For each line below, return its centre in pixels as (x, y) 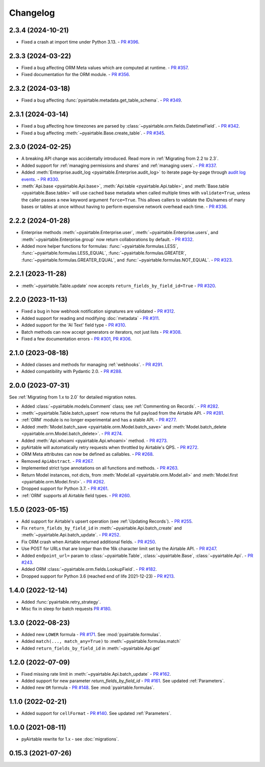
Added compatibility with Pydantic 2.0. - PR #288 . (72, 371)
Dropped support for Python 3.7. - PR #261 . (65, 489)
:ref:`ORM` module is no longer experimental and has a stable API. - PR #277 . (99, 420)
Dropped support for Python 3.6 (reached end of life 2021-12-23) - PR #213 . (98, 576)
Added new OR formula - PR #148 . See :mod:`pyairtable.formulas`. (88, 688)
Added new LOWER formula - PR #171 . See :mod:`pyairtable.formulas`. (91, 634)
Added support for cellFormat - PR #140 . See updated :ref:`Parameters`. (96, 714)
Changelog (32, 13)
